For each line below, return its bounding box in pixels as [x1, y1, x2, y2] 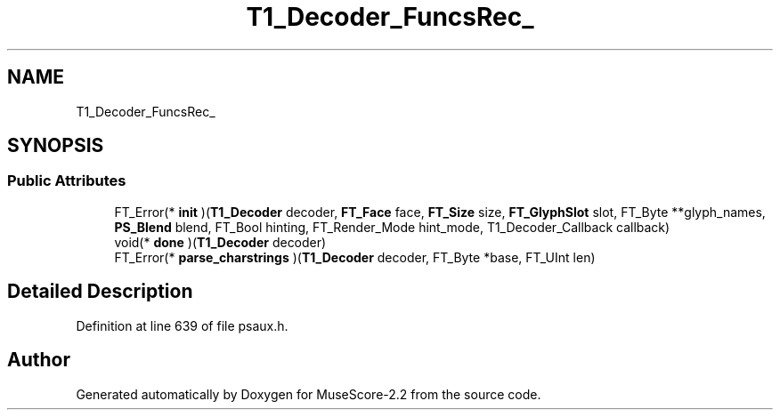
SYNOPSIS [7, 134, 104, 157]
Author [7, 349, 70, 372]
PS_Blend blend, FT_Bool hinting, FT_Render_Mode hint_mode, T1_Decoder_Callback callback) [114, 219, 670, 235]
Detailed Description [7, 280, 193, 303]
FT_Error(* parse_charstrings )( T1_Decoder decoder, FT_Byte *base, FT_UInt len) [114, 249, 596, 265]
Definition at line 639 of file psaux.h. [76, 317, 288, 333]
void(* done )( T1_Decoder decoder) [114, 234, 327, 250]
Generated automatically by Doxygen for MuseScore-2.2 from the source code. [76, 386, 541, 402]
